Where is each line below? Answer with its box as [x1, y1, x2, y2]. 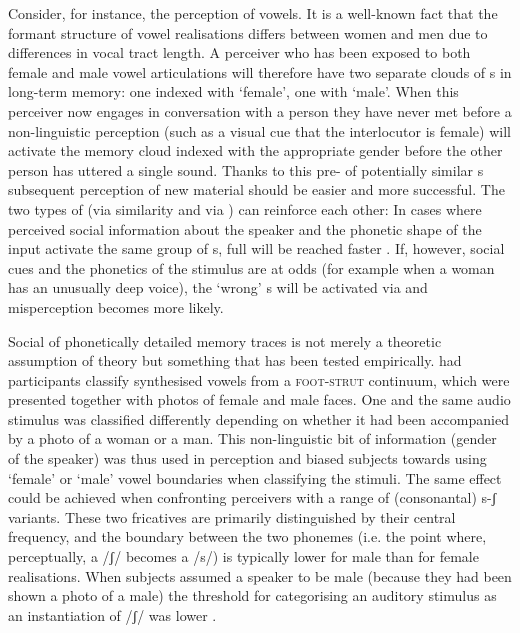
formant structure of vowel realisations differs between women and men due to [8, 22, 488, 43]
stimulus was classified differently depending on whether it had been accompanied [8, 408, 509, 429]
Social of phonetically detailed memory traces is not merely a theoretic [8, 330, 442, 351]
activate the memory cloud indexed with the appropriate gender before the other [8, 140, 503, 161]
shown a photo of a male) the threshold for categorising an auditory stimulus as [8, 585, 497, 606]
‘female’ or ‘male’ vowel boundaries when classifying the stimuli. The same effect [8, 467, 502, 488]
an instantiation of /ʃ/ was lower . [8, 604, 217, 625]
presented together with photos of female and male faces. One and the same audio [8, 389, 511, 410]
